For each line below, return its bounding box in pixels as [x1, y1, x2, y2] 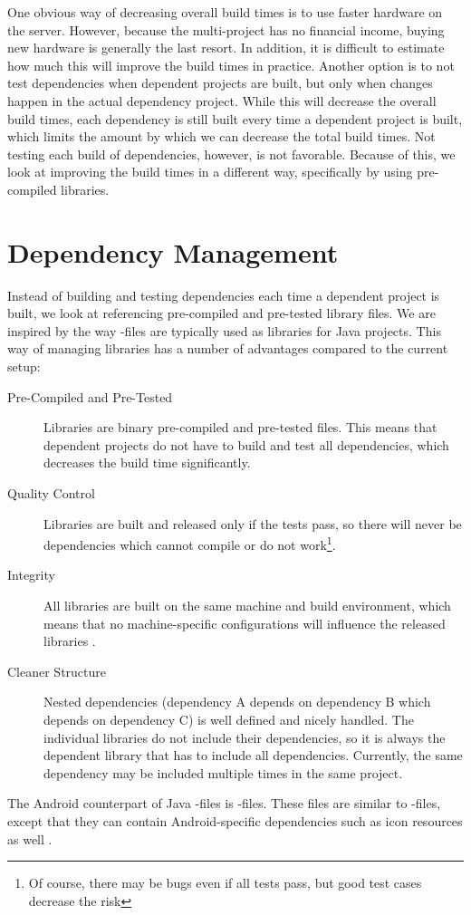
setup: [7, 357, 41, 376]
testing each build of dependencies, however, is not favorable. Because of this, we [7, 144, 456, 163]
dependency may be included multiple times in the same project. [43, 763, 403, 782]
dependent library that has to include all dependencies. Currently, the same [43, 746, 463, 765]
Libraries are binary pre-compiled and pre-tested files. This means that [43, 418, 437, 437]
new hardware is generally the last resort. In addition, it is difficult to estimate [7, 38, 445, 57]
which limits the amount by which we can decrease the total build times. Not [7, 127, 436, 146]
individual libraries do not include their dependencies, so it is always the [43, 727, 446, 746]
